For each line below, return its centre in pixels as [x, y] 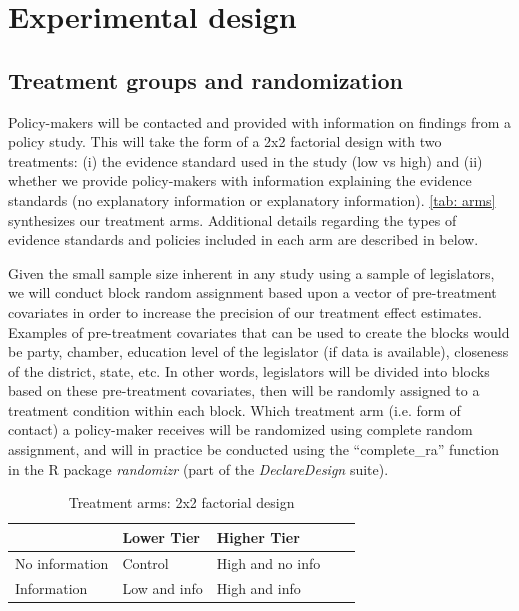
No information [62, 562]
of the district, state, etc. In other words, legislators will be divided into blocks [249, 370]
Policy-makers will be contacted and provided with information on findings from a [259, 121]
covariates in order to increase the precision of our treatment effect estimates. [245, 311]
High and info [258, 587]
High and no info [268, 562]
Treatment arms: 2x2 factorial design [181, 502]
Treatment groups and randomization [205, 79]
